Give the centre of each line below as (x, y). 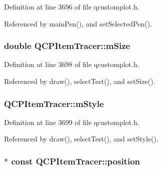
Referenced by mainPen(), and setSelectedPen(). (78, 23)
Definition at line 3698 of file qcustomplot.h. (72, 64)
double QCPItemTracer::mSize (67, 46)
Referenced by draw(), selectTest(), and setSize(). (80, 81)
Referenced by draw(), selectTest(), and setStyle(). (81, 139)
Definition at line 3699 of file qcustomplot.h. (72, 122)
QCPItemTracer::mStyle (54, 103)
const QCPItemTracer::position (76, 161)
